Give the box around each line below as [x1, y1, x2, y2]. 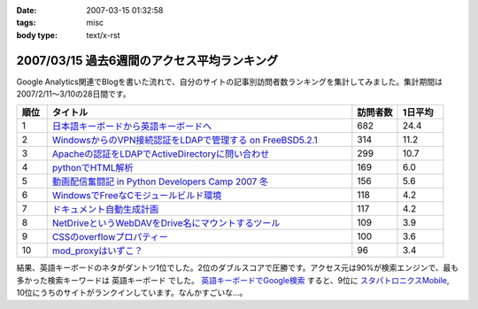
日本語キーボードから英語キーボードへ [51, 120, 212, 133]
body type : [16, 29, 58, 40]
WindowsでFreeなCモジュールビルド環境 [51, 189, 222, 202]
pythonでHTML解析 [51, 162, 134, 174]
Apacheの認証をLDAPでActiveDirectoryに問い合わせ [51, 148, 270, 160]
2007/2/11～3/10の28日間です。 [16, 89, 131, 99]
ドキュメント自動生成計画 [51, 204, 159, 216]
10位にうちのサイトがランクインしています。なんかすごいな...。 [16, 288, 248, 298]
